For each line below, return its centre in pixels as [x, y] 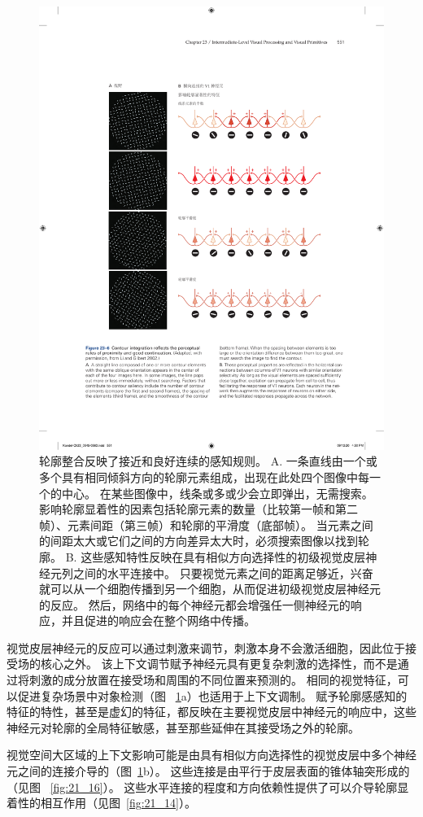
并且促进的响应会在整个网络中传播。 [158, 620]
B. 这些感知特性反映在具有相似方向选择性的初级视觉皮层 [216, 556]
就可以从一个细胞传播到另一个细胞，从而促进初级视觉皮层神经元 [210, 589]
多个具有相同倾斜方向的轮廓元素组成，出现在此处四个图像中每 [204, 476]
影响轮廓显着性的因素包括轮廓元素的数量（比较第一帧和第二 [198, 509]
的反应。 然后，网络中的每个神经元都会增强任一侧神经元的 [195, 604]
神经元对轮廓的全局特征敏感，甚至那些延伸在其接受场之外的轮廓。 [183, 727]
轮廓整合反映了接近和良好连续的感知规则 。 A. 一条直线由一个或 [208, 461]
